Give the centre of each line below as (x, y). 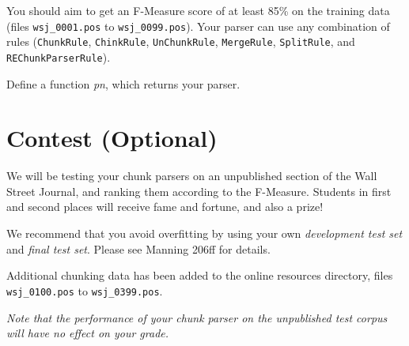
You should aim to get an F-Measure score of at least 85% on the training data (198, 10)
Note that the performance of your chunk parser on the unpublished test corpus (197, 317)
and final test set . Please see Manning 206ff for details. (138, 248)
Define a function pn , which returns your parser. (123, 83)
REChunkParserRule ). (59, 56)
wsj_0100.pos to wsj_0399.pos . (85, 290)
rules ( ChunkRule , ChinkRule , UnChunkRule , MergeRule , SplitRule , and (181, 41)
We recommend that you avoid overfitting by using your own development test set (204, 233)
